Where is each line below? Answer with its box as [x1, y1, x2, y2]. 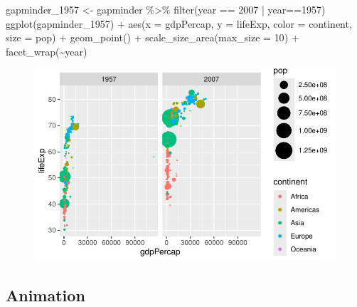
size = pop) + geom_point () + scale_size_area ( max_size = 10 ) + [6, 30, 299, 45]
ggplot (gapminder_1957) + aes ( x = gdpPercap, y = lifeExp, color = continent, [6, 16, 352, 31]
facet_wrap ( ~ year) [6, 43, 87, 58]
